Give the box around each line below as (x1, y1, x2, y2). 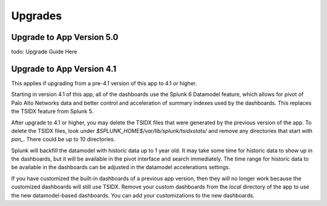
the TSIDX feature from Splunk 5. (11, 108, 94, 115)
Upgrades (11, 9, 62, 22)
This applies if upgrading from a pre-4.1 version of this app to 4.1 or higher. (11, 79, 197, 87)
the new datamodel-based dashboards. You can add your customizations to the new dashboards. (11, 192, 255, 199)
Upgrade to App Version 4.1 (11, 63, 117, 74)
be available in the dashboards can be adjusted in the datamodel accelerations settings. (11, 164, 231, 171)
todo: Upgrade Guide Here (11, 48, 78, 56)
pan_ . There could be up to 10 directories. (11, 136, 116, 143)
